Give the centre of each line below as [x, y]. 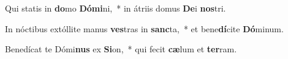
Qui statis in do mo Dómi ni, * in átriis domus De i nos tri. [116, 8]
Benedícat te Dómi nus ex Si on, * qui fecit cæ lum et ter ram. [121, 49]
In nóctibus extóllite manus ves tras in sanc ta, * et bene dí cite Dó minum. [144, 28]
